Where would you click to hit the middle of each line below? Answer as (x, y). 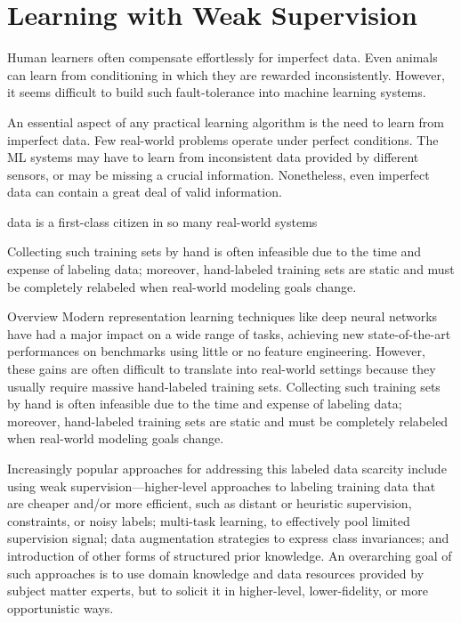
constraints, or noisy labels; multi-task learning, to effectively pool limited (209, 520)
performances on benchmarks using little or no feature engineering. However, (216, 351)
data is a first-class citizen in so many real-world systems (162, 221)
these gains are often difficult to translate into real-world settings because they (222, 369)
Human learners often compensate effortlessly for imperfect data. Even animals (222, 57)
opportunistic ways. (61, 607)
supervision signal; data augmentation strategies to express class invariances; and (228, 538)
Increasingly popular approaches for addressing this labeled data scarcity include (227, 468)
